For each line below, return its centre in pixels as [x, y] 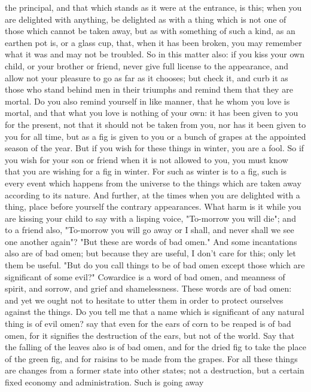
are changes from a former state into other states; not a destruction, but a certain [155, 370]
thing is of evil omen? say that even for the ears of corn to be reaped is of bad [148, 324]
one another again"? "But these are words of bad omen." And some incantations [151, 241]
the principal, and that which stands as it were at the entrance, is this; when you [153, 7]
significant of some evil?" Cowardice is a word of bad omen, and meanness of [145, 276]
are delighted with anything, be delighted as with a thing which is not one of [146, 19]
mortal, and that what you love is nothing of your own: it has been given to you [152, 113]
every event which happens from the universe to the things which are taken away [153, 183]
